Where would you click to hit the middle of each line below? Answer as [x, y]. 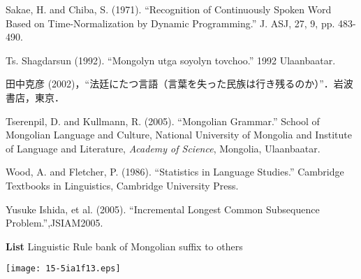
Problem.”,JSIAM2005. [54, 223]
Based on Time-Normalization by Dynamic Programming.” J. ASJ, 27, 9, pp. [170, 23]
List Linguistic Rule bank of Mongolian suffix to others [124, 246]
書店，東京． [35, 97]
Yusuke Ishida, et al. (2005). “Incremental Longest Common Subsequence [163, 209]
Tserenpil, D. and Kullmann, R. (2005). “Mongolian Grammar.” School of [163, 121]
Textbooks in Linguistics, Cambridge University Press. [122, 185]
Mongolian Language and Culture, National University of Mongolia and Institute [179, 135]
